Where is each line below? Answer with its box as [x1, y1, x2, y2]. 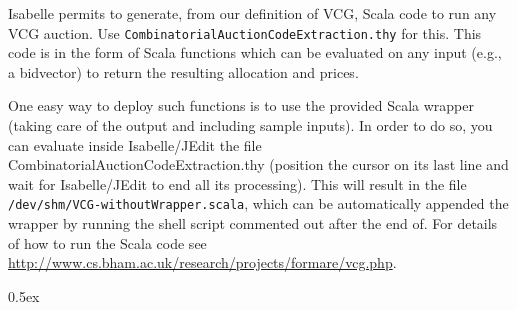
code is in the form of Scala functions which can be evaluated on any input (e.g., [8, 42, 502, 63]
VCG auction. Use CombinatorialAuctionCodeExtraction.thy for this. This [8, 22, 482, 43]
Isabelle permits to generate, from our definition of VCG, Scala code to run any [8, 3, 497, 23]
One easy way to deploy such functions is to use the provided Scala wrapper [8, 95, 474, 116]
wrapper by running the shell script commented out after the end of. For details [8, 213, 498, 234]
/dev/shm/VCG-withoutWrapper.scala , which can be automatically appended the [8, 193, 509, 214]
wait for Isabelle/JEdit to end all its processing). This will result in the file [8, 173, 467, 194]
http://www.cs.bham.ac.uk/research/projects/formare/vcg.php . [8, 252, 397, 273]
